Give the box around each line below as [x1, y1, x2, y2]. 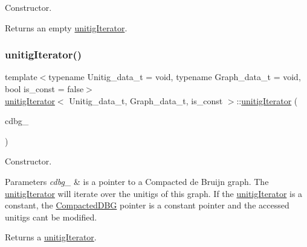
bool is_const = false [5, 83, 84, 95]
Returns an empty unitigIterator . [5, 21, 128, 34]
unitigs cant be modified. [5, 210, 97, 223]
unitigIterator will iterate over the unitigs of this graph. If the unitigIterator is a [5, 187, 303, 199]
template [5, 70, 37, 83]
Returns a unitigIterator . [5, 231, 97, 243]
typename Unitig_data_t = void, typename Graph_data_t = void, [48, 70, 301, 83]
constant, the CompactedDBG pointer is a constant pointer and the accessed [5, 199, 289, 211]
